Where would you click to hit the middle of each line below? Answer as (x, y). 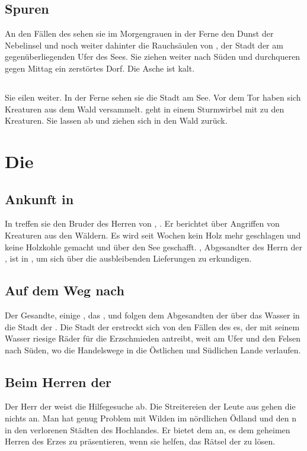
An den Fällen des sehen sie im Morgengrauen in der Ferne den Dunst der (139, 33)
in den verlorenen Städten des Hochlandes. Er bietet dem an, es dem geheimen (148, 429)
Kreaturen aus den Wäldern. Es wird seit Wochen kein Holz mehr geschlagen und (153, 235)
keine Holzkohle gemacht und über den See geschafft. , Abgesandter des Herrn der (154, 247)
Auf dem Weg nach (65, 290)
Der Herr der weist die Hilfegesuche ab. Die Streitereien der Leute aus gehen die (150, 406)
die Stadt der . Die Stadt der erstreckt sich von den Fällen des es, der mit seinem (152, 326)
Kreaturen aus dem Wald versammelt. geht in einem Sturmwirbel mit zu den (145, 109)
